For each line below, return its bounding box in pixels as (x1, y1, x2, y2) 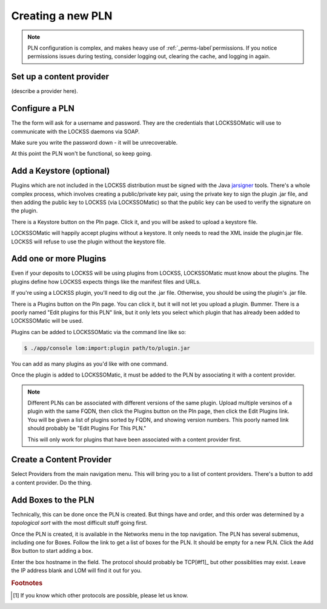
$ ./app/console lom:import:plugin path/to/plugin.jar (24, 344, 190, 351)
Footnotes (11, 579, 43, 587)
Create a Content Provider (11, 455, 112, 465)
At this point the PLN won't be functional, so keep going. (11, 150, 152, 157)
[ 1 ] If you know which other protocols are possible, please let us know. (13, 592, 188, 599)
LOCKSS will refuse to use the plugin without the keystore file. (11, 238, 166, 245)
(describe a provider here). (11, 88, 78, 95)
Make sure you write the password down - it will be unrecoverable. (11, 139, 178, 146)
